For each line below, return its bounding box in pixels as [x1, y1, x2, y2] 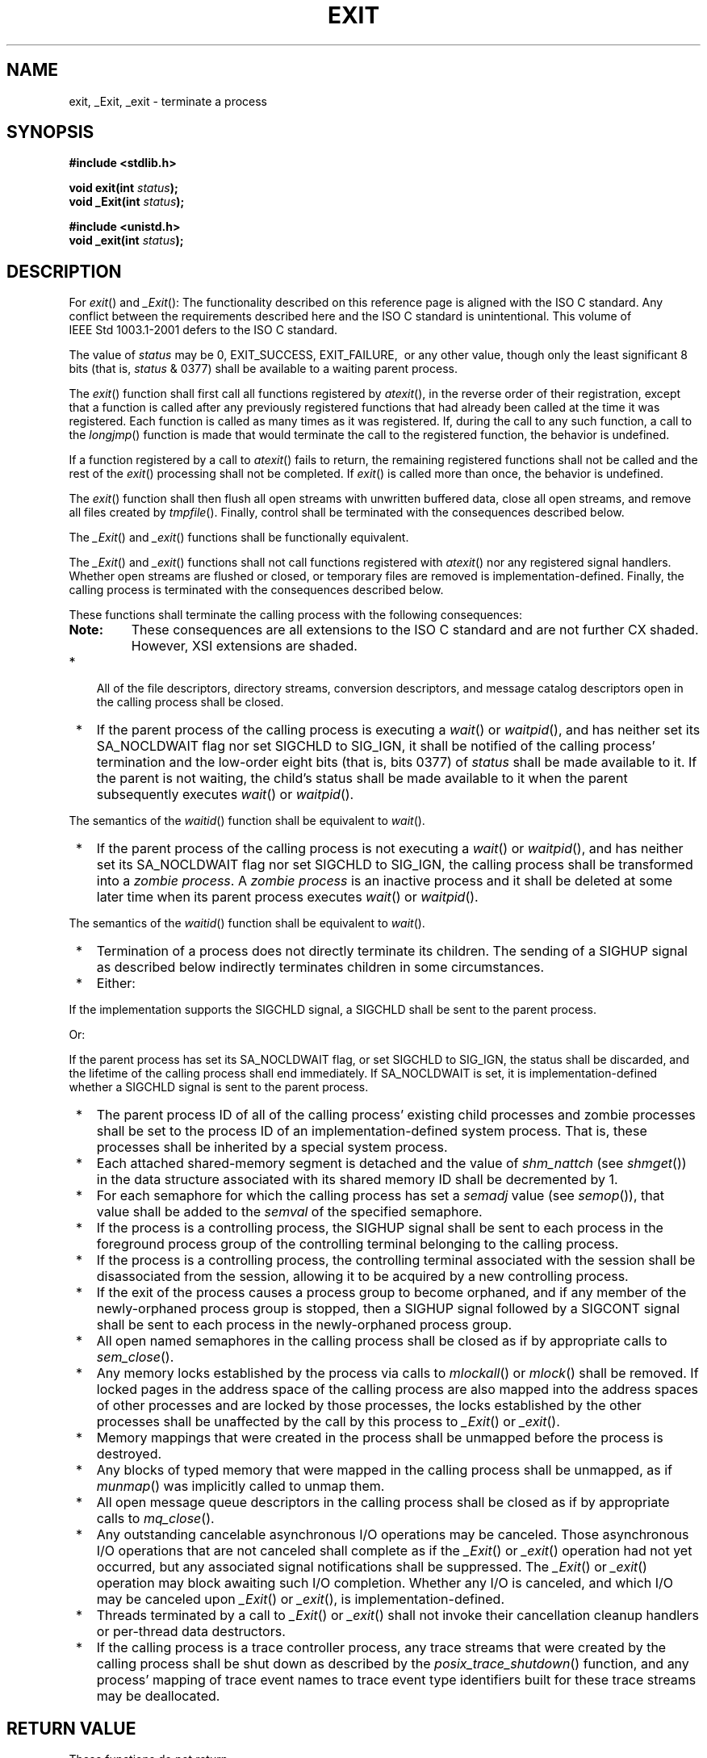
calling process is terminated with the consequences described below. [69, 583, 444, 597]
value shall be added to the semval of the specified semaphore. [96, 1203, 483, 1220]
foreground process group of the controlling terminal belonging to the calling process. [96, 1236, 619, 1253]
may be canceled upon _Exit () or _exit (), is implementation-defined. [96, 1591, 505, 1608]
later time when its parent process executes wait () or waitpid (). [96, 889, 479, 906]
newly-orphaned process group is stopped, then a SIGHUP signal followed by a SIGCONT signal [96, 1300, 680, 1317]
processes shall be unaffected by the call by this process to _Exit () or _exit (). [96, 1413, 560, 1430]
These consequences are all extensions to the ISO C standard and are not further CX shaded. [131, 622, 699, 638]
